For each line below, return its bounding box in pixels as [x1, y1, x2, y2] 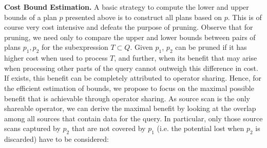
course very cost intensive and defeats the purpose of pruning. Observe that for [4, 22, 253, 32]
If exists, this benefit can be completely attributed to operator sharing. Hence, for [4, 72, 262, 83]
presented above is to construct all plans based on [65, 11, 222, 22]
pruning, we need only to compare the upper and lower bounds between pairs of [4, 31, 256, 42]
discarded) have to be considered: [4, 134, 109, 144]
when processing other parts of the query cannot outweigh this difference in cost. [4, 62, 258, 73]
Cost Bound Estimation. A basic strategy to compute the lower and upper [4, 2, 249, 12]
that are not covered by [71, 123, 146, 134]
